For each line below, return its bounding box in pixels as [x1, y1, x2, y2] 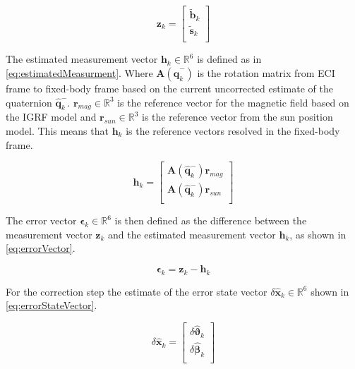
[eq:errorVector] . [6, 241, 76, 255]
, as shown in [289, 226, 347, 241]
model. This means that [6, 123, 109, 138]
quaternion [6, 95, 52, 109]
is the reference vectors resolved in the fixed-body [126, 123, 340, 138]
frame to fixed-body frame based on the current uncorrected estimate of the [6, 81, 333, 96]
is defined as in [197, 52, 262, 66]
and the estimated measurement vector [108, 226, 276, 241]
